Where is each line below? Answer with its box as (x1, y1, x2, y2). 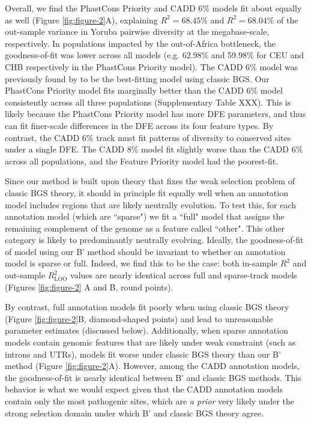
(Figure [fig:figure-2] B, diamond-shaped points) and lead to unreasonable (5, 312, 273, 325)
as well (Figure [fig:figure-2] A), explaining (5, 13, 158, 26)
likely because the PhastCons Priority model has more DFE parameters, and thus (5, 107, 306, 120)
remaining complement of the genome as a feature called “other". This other (5, 221, 285, 234)
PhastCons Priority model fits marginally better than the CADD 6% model (5, 84, 283, 97)
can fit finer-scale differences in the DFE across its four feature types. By (5, 119, 274, 131)
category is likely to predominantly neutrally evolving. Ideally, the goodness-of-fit (5, 233, 304, 246)
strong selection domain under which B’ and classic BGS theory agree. (5, 406, 264, 419)
